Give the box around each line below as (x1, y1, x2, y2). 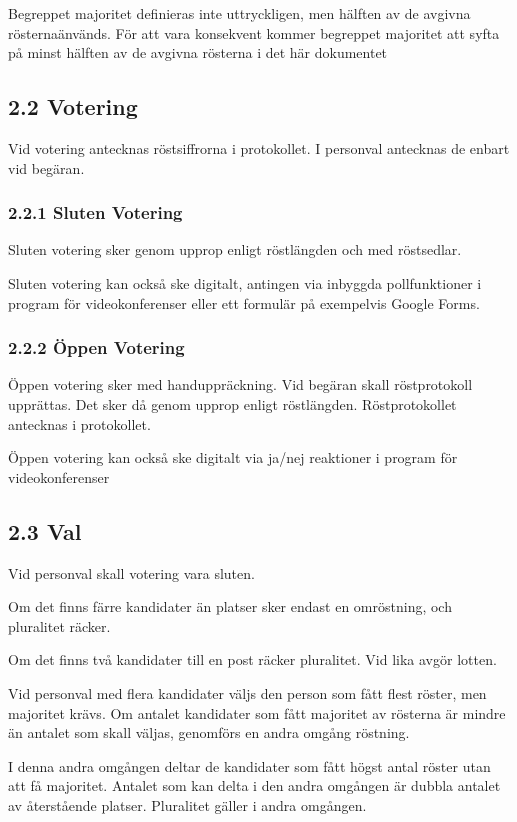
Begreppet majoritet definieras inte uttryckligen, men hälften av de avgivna (8, 3, 471, 23)
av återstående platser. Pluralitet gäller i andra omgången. (8, 794, 367, 815)
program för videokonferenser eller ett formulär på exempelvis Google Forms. (8, 292, 480, 313)
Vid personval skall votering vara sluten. (8, 562, 255, 583)
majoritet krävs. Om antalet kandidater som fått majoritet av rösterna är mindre (8, 702, 506, 723)
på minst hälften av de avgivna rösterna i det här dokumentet (8, 42, 388, 63)
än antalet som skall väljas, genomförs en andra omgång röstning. (8, 722, 410, 743)
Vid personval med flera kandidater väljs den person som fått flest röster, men (8, 682, 487, 703)
